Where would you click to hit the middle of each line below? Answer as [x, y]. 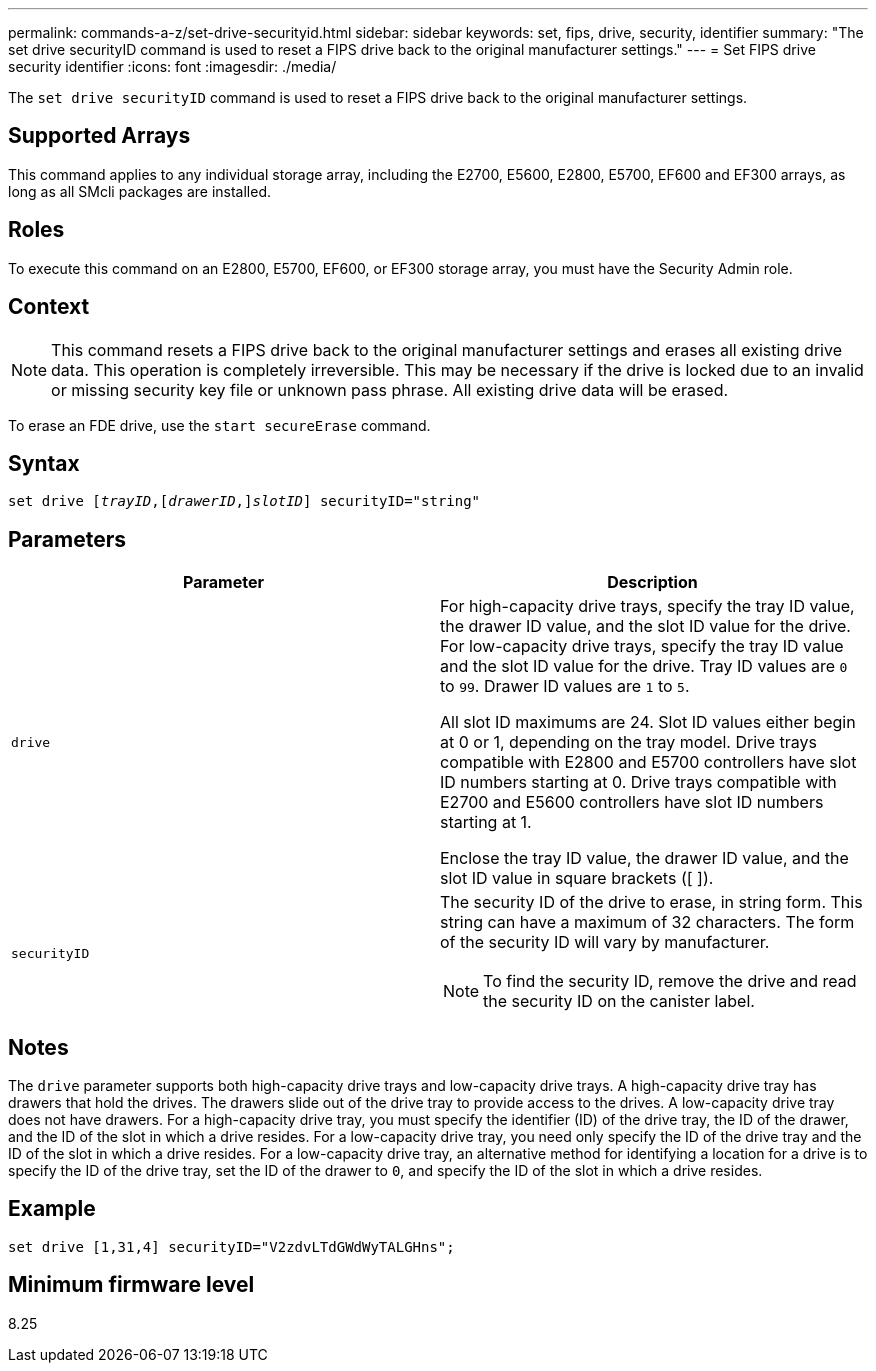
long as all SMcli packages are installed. [139, 191]
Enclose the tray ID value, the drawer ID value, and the [644, 858]
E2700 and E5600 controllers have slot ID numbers [632, 802]
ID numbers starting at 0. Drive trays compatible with [638, 782]
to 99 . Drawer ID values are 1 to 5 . [565, 686]
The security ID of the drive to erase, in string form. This [651, 902]
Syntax [44, 463]
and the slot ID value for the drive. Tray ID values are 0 [644, 666]
